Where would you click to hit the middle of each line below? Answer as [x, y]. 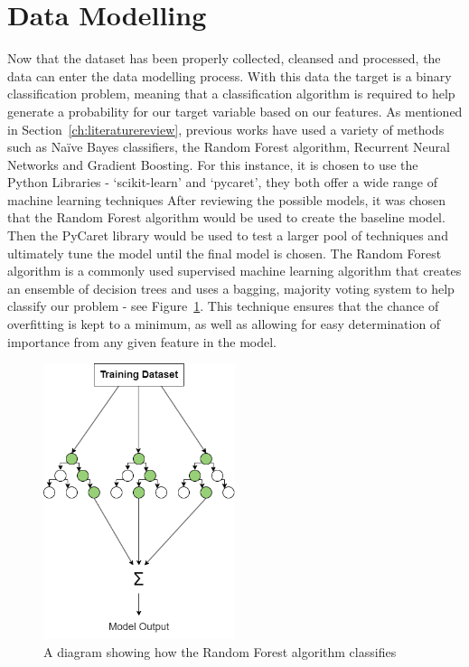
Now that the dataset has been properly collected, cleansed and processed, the [224, 58]
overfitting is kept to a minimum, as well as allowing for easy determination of [224, 324]
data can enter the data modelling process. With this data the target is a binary [230, 75]
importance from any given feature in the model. [142, 341]
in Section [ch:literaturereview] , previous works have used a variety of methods [226, 129]
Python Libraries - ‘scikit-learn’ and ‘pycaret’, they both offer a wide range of [223, 182]
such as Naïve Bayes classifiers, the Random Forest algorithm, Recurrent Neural [229, 147]
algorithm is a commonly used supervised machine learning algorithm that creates [234, 271]
